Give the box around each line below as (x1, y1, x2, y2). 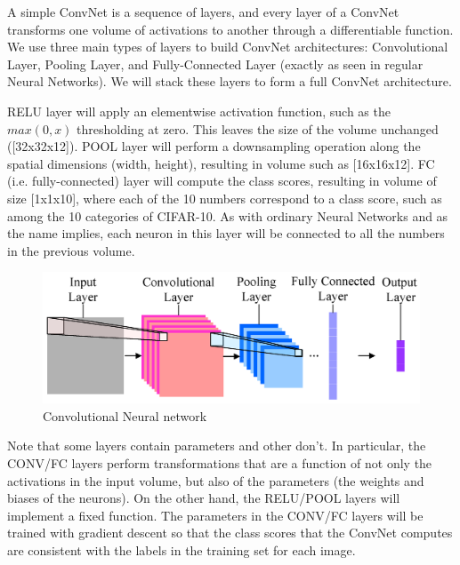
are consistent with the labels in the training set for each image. (7, 540, 356, 559)
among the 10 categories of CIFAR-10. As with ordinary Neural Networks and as (7, 206, 448, 225)
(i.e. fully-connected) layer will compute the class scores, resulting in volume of (7, 171, 437, 190)
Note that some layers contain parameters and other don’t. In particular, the (7, 436, 426, 455)
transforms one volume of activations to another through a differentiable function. (7, 20, 454, 38)
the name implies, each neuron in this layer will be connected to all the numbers (7, 224, 445, 243)
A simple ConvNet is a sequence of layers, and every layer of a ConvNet (7, 3, 399, 20)
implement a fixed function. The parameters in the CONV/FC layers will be (7, 505, 424, 524)
